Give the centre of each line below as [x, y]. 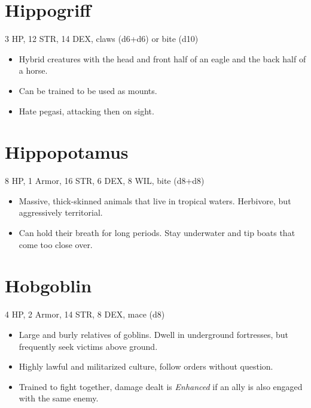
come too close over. [56, 244]
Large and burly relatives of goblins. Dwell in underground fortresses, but [154, 334]
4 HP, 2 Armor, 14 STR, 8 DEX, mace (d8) [85, 314]
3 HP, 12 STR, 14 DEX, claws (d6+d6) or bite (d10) [102, 39]
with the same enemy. [59, 398]
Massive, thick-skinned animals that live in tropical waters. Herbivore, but [155, 200]
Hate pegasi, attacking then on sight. [86, 111]
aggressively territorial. [61, 212]
